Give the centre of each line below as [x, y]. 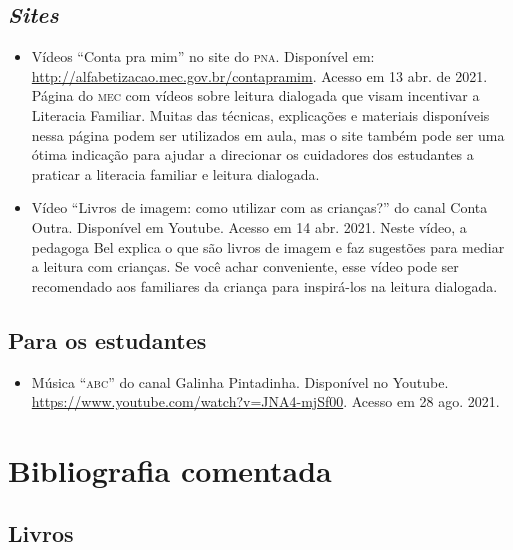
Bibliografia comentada [170, 469]
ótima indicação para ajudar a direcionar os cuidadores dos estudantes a [252, 154]
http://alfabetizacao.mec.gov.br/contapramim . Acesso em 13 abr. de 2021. [259, 75]
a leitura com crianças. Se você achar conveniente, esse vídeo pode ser [245, 266]
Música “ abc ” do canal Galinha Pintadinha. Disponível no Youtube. [240, 381]
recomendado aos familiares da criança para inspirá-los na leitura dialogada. [264, 285]
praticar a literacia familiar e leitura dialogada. [175, 173]
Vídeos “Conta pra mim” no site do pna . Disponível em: [203, 56]
